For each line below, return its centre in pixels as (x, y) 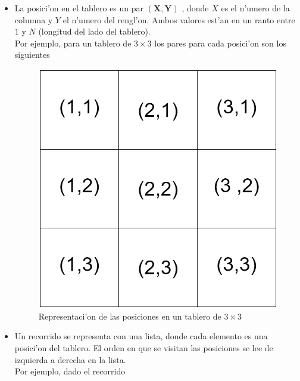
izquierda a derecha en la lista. (70, 359)
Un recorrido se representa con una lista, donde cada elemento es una (141, 336)
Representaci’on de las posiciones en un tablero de (130, 316)
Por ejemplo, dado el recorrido (70, 371)
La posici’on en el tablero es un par (79, 8)
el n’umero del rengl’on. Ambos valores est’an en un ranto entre (179, 19)
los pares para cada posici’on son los (220, 43)
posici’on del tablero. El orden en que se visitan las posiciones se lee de (144, 347)
